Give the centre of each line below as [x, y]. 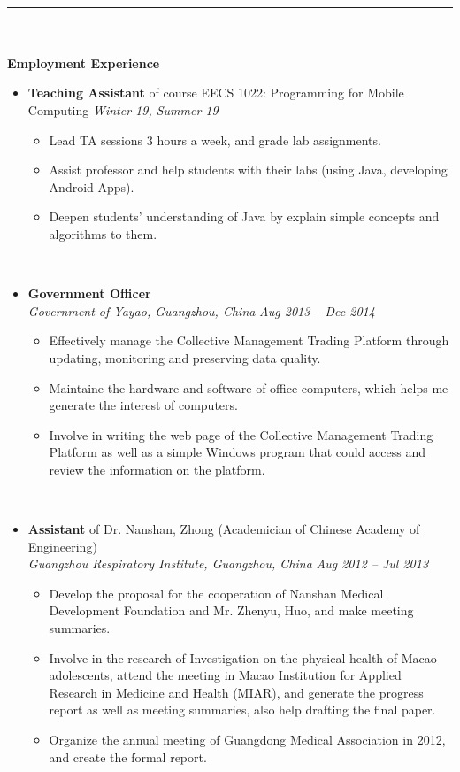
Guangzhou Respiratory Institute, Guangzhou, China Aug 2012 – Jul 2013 [228, 564]
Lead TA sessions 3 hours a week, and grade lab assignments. [215, 139]
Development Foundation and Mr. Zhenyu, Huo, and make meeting [231, 610]
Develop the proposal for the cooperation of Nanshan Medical [216, 593]
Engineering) [62, 546]
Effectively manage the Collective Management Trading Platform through [249, 340]
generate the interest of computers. [143, 405]
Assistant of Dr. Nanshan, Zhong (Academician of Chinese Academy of [224, 529]
